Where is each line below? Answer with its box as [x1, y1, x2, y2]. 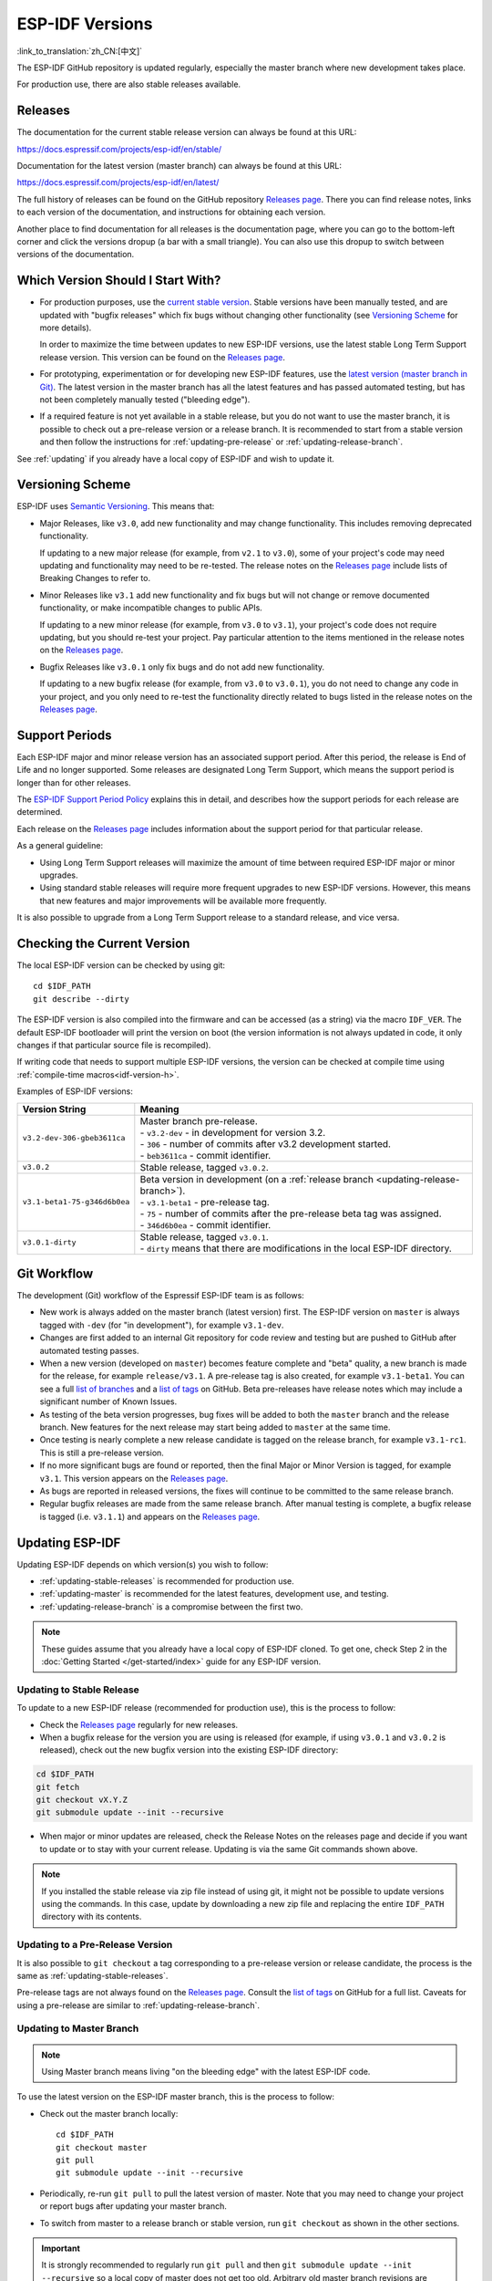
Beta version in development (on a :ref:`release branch [139, 1172, 374, 1185]
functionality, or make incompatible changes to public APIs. [39, 602, 263, 613]
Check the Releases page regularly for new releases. [39, 1719, 239, 1730]
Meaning [139, 1102, 179, 1115]
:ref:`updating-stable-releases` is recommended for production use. [39, 1576, 295, 1587]
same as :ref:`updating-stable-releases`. [16, 1970, 169, 1981]
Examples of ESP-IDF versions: [16, 1086, 134, 1097]
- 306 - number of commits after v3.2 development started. [139, 1137, 392, 1150]
